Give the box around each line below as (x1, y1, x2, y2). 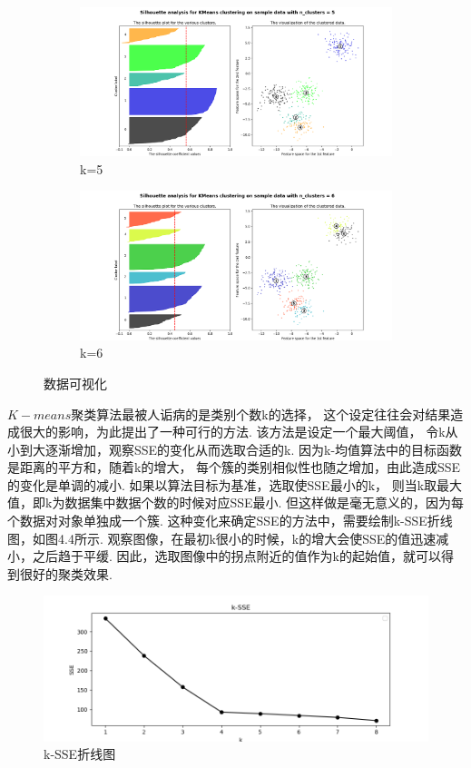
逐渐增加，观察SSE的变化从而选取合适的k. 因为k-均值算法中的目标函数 (44, 439, 463, 458)
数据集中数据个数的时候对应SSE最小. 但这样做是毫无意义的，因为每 (64, 493, 465, 512)
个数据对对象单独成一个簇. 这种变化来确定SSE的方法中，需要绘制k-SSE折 (7, 511, 440, 530)
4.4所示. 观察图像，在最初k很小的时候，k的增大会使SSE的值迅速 (57, 528, 437, 547)
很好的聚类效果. (19, 564, 113, 583)
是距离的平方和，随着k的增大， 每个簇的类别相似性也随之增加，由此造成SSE (7, 458, 461, 477)
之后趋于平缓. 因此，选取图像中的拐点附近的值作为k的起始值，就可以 (32, 546, 441, 566)
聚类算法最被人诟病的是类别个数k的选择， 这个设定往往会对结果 (71, 404, 451, 423)
